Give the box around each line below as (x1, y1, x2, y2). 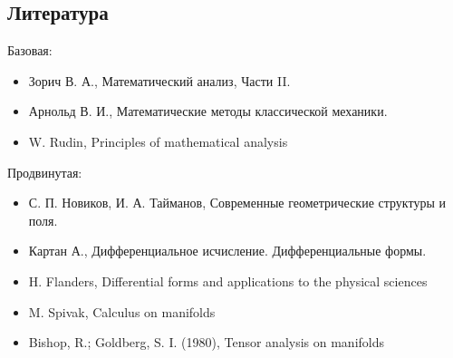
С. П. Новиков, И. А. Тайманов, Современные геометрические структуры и (28, 193, 446, 212)
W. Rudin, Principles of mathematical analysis (28, 131, 288, 150)
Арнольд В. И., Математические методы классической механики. (28, 102, 388, 121)
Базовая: (7, 41, 53, 60)
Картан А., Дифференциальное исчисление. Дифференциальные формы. (28, 241, 427, 260)
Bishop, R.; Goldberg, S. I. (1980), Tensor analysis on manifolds (28, 333, 385, 352)
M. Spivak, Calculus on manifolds (28, 302, 216, 321)
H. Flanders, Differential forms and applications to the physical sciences (28, 271, 428, 290)
